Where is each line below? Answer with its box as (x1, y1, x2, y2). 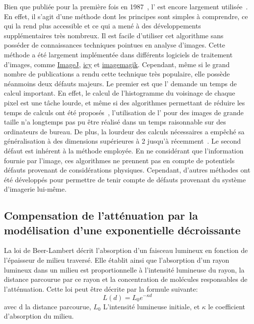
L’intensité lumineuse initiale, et (103, 301, 200, 311)
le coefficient (208, 301, 246, 311)
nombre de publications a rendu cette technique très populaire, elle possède (4, 69, 230, 79)
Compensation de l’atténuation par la (4, 208, 198, 223)
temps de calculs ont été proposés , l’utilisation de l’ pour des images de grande (4, 107, 244, 117)
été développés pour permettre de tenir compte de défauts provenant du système (4, 174, 246, 184)
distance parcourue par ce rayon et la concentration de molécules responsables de (4, 274, 248, 284)
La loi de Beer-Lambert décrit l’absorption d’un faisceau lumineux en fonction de (4, 245, 248, 255)
